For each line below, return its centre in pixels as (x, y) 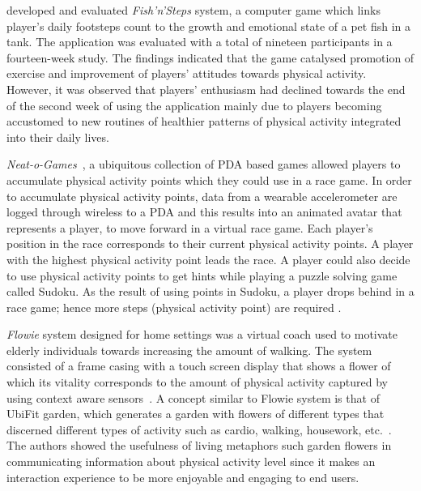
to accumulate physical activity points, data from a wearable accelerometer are (202, 196)
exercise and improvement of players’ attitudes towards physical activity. (187, 73)
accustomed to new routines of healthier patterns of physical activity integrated (204, 121)
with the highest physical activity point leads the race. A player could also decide (208, 259)
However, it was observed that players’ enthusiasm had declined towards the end (206, 89)
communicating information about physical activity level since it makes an (191, 461)
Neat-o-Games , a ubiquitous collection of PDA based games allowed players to (204, 164)
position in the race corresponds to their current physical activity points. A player (210, 243)
